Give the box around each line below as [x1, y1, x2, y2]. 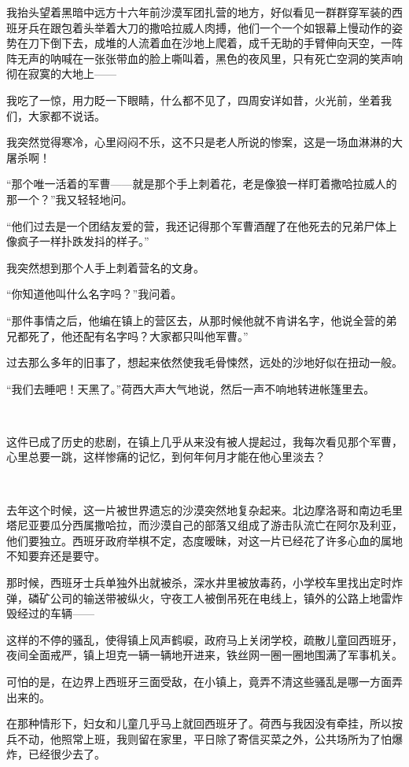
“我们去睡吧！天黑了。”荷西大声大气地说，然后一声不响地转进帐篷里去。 [6, 380, 375, 396]
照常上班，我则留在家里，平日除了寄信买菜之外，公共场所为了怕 [61, 730, 392, 747]
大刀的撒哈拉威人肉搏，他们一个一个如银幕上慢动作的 [116, 19, 392, 35]
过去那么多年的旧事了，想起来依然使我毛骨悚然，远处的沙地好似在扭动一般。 [6, 354, 403, 371]
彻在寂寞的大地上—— [6, 65, 116, 82]
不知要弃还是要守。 [6, 548, 105, 564]
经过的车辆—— [17, 605, 94, 621]
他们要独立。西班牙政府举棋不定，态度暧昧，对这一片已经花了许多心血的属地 [6, 532, 403, 548]
